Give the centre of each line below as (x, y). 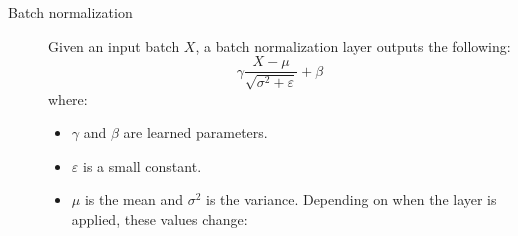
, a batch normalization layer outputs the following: (353, 45)
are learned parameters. (195, 132)
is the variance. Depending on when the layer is (351, 199)
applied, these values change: (159, 219)
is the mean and (133, 199)
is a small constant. (142, 165)
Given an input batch (114, 45)
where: (68, 98)
